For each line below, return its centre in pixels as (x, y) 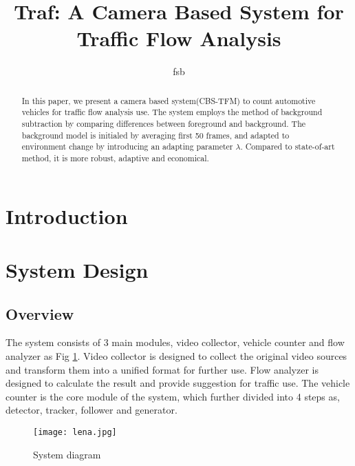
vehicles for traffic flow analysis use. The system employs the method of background (172, 112)
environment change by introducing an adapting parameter (127, 146)
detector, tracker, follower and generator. (92, 410)
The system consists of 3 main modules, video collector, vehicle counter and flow (175, 342)
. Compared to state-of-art (288, 146)
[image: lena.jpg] (75, 432)
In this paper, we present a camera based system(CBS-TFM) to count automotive (169, 100)
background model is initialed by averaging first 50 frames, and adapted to (155, 135)
